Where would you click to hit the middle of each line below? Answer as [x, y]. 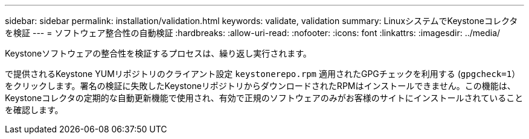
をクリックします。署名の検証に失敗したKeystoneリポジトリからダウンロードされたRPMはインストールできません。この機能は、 [260, 86]
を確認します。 [34, 110]
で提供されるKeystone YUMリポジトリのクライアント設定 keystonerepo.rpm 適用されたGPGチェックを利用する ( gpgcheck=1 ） [263, 74]
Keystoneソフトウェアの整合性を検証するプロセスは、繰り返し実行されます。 [158, 53]
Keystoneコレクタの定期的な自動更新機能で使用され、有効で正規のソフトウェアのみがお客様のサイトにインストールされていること [264, 98]
